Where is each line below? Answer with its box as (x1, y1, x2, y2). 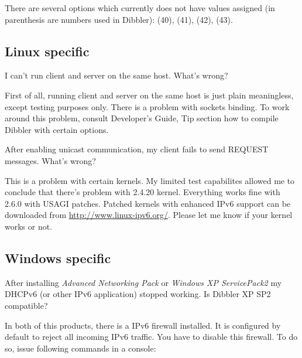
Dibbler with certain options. (5, 123, 109, 135)
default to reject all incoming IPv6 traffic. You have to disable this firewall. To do (5, 330, 298, 343)
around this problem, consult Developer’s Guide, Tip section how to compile (5, 112, 279, 124)
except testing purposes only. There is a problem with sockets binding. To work (5, 100, 290, 112)
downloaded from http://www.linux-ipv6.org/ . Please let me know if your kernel (5, 209, 293, 221)
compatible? (5, 299, 48, 311)
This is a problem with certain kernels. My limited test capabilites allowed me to (5, 174, 295, 186)
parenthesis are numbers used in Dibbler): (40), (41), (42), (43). (5, 13, 233, 25)
